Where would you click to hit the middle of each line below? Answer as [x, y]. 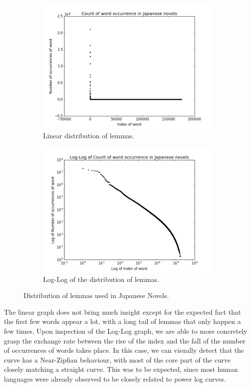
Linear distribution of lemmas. [89, 135]
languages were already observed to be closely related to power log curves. [115, 378]
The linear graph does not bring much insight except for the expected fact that [123, 312]
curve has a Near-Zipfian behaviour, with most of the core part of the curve [117, 359]
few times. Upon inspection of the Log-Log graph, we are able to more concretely [126, 331]
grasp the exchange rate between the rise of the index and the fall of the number [125, 340]
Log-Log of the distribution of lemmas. [101, 279]
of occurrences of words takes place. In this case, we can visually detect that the [124, 350]
